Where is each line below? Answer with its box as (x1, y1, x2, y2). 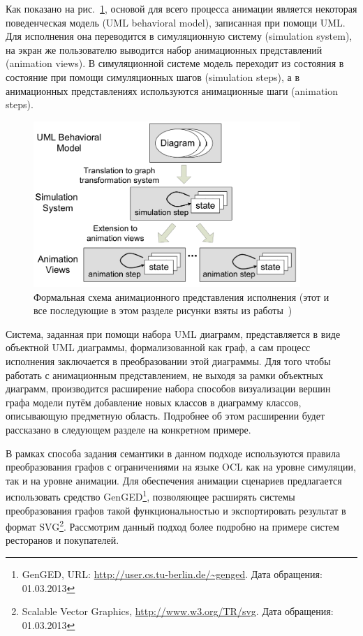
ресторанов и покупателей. (6, 533, 119, 547)
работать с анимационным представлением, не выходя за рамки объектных (6, 367, 323, 382)
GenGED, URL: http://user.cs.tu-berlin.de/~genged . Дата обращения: (22, 567, 323, 582)
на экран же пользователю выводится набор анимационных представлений (6, 42, 323, 57)
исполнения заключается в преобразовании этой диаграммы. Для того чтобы (6, 354, 331, 368)
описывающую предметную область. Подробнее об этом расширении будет (6, 408, 325, 423)
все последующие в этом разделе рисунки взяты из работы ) (34, 303, 292, 318)
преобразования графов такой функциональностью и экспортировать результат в (6, 503, 346, 517)
